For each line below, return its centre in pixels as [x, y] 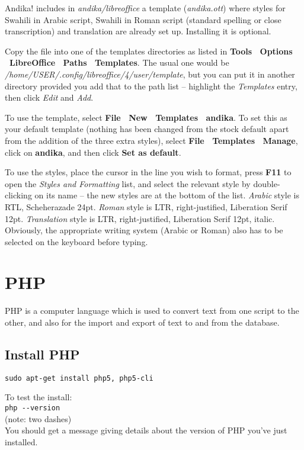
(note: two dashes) [38, 418]
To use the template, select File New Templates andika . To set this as [146, 117]
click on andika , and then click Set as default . [93, 152]
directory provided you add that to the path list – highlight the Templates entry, [151, 86]
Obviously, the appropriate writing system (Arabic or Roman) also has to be [144, 230]
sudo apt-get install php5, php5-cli [79, 378]
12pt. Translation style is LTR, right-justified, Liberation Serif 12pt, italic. [140, 218]
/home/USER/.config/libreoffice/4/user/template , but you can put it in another [150, 74]
